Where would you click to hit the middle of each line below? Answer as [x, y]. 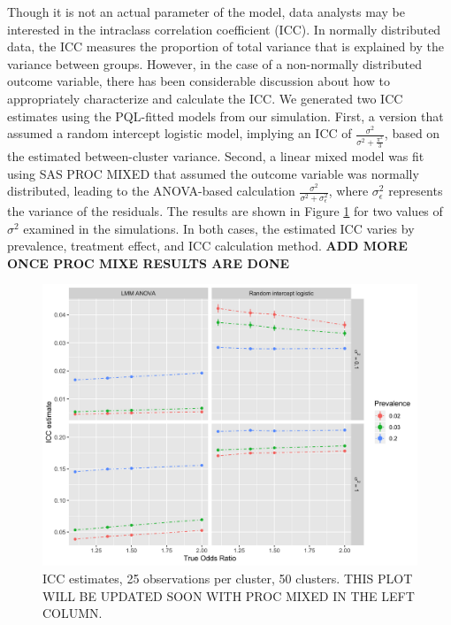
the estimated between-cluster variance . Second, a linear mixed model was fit [216, 155]
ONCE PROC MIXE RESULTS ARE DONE [149, 262]
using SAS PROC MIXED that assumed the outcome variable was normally [213, 173]
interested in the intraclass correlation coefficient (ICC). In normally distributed [224, 29]
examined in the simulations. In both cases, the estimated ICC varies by [219, 228]
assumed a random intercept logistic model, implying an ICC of [180, 133]
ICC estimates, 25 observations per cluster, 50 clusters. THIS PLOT [228, 578]
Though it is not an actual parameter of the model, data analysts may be [206, 12]
